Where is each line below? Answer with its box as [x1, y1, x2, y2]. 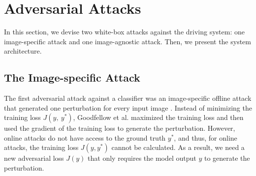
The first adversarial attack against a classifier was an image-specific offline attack [4, 93, 252, 103]
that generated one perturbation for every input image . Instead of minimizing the [4, 102, 252, 113]
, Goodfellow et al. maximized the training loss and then [73, 112, 244, 122]
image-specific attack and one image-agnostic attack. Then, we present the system [4, 36, 251, 46]
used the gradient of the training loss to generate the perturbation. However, [4, 123, 235, 133]
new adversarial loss [4, 153, 64, 163]
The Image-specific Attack [4, 70, 140, 85]
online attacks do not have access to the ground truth [4, 132, 166, 143]
